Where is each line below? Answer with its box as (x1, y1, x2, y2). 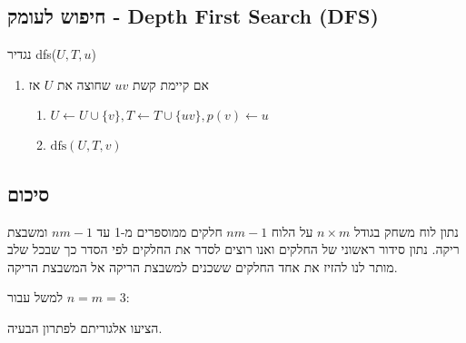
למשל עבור (7, 288, 64, 307)
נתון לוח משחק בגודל (354, 221, 459, 240)
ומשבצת (7, 221, 48, 240)
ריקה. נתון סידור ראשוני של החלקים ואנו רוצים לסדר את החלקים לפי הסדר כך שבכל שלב (7, 240, 460, 259)
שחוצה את (56, 74, 111, 93)
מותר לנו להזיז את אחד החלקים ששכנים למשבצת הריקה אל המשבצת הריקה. (7, 257, 398, 276)
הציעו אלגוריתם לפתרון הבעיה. (7, 318, 163, 337)
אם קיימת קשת (132, 74, 209, 93)
